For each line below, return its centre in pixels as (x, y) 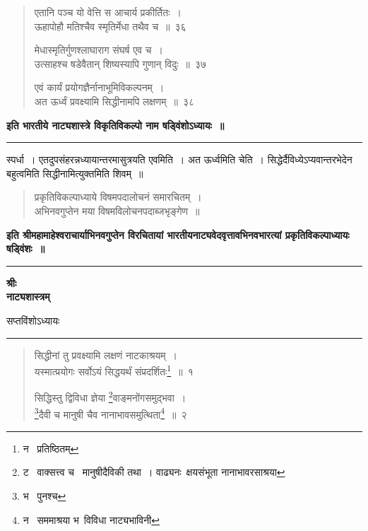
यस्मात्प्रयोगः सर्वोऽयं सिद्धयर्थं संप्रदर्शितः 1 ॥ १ (114, 370)
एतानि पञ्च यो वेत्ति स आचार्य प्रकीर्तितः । (108, 12)
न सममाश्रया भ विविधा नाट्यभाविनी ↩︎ (91, 519)
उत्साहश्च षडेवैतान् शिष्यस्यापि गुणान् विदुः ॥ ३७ (120, 63)
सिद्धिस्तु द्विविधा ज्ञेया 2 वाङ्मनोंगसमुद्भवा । (110, 396)
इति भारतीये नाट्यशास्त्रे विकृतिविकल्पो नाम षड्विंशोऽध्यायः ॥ (115, 125)
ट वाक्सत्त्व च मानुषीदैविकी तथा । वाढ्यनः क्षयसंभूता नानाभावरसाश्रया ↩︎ (154, 472)
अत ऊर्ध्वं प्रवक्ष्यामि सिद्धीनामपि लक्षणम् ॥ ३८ (114, 101)
